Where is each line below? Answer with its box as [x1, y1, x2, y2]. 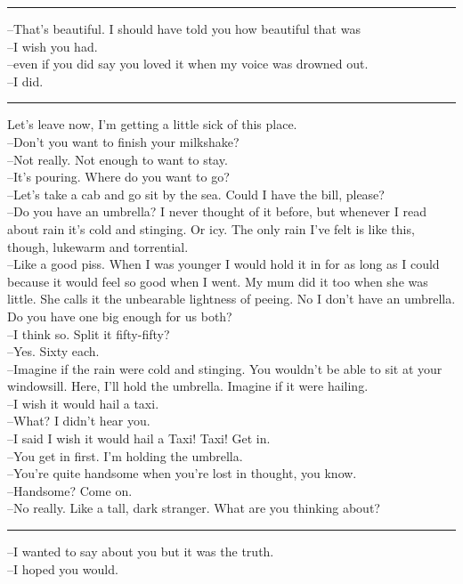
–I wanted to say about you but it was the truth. [7, 542, 274, 561]
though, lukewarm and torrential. [7, 237, 189, 255]
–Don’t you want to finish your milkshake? [7, 132, 240, 150]
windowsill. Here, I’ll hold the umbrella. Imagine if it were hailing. [7, 377, 369, 395]
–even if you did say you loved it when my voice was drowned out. [7, 54, 369, 73]
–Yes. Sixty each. [7, 342, 100, 361]
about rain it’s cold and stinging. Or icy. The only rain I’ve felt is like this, [7, 219, 415, 238]
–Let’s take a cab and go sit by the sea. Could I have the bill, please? [7, 184, 385, 203]
